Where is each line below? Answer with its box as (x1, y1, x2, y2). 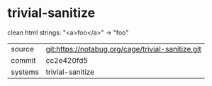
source (11, 44, 34, 54)
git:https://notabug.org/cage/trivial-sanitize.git (45, 44, 202, 54)
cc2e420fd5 (45, 55, 89, 65)
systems (11, 67, 39, 77)
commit (11, 55, 36, 65)
